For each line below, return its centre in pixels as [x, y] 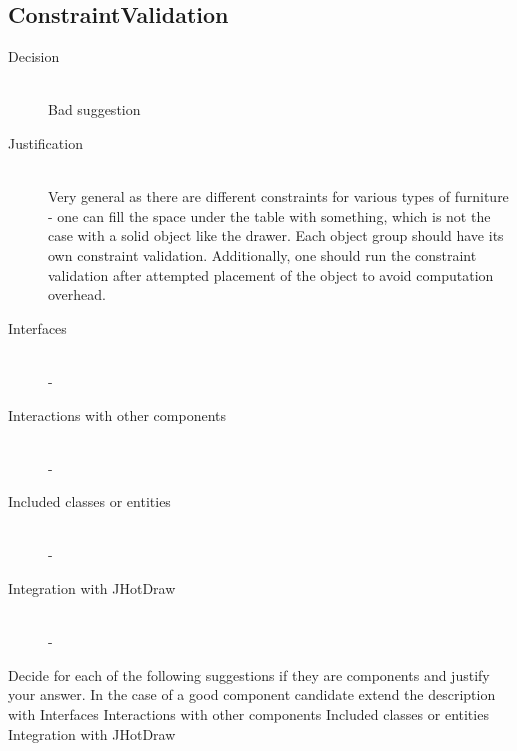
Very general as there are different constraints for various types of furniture [278, 196]
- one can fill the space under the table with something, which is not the [269, 215]
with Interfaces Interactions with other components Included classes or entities [248, 714]
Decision [34, 56]
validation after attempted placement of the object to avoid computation [271, 274]
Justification [45, 142]
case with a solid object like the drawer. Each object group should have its [276, 235]
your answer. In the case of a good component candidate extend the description [252, 694]
